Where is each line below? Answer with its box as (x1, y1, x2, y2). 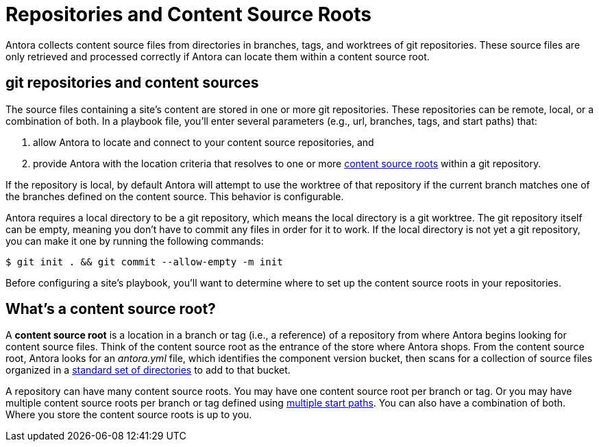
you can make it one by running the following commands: (5, 234, 264, 247)
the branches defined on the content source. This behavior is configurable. (5, 190, 344, 202)
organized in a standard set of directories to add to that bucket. (5, 364, 291, 376)
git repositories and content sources (5, 74, 259, 92)
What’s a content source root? (5, 300, 216, 318)
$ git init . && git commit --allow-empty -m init (5, 256, 283, 267)
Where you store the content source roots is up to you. (5, 409, 252, 421)
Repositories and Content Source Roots (5, 3, 371, 26)
